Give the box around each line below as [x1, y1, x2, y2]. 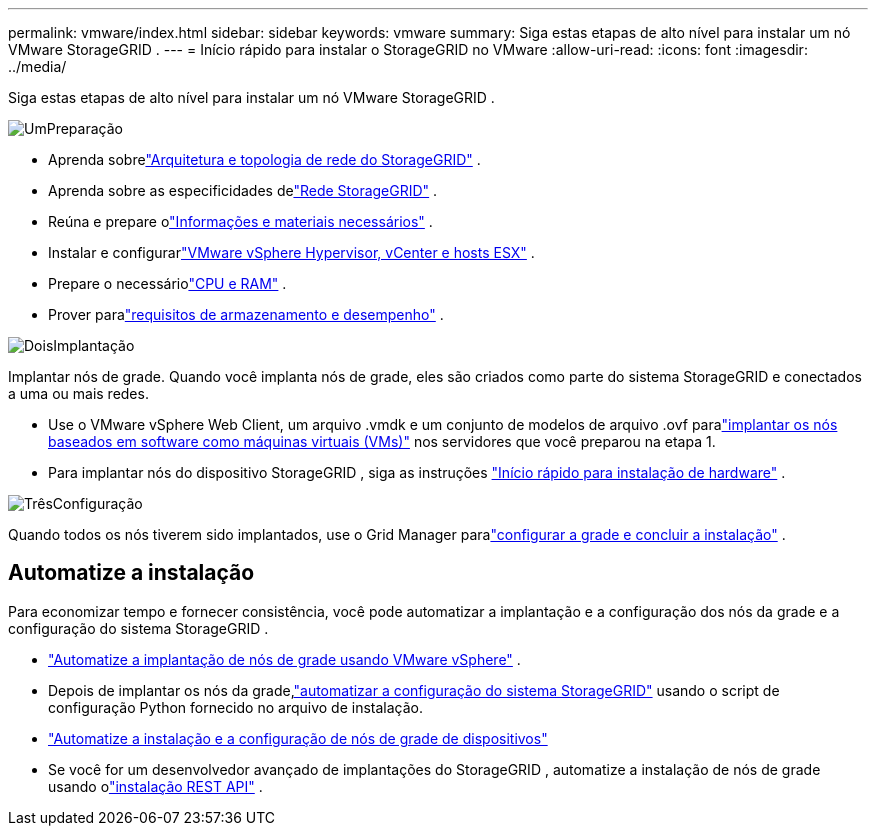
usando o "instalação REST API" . [48, 777, 263, 795]
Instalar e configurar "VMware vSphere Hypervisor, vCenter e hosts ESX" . [48, 244, 535, 261]
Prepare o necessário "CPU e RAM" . [48, 275, 287, 292]
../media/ [8, 58, 67, 75]
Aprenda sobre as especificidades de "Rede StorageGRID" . [48, 182, 438, 199]
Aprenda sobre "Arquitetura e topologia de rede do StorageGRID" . [48, 151, 481, 168]
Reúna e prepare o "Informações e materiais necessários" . [48, 213, 433, 230]
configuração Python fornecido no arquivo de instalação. [48, 698, 423, 716]
